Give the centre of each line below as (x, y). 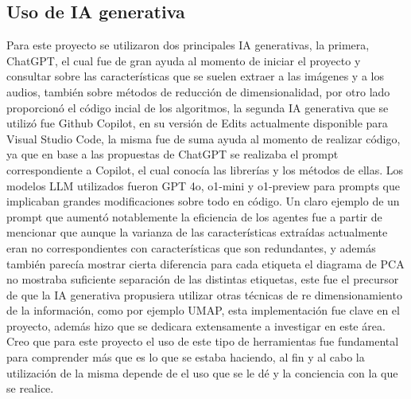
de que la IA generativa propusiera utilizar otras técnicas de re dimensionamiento (204, 294)
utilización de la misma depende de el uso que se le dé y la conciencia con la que (202, 372)
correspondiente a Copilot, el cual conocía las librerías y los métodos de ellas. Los (205, 169)
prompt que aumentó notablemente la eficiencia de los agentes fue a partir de (194, 216)
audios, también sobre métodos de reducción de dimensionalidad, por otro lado (198, 91)
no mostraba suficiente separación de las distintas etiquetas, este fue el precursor (203, 279)
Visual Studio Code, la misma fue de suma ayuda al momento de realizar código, (204, 138)
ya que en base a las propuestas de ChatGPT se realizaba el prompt (173, 154)
